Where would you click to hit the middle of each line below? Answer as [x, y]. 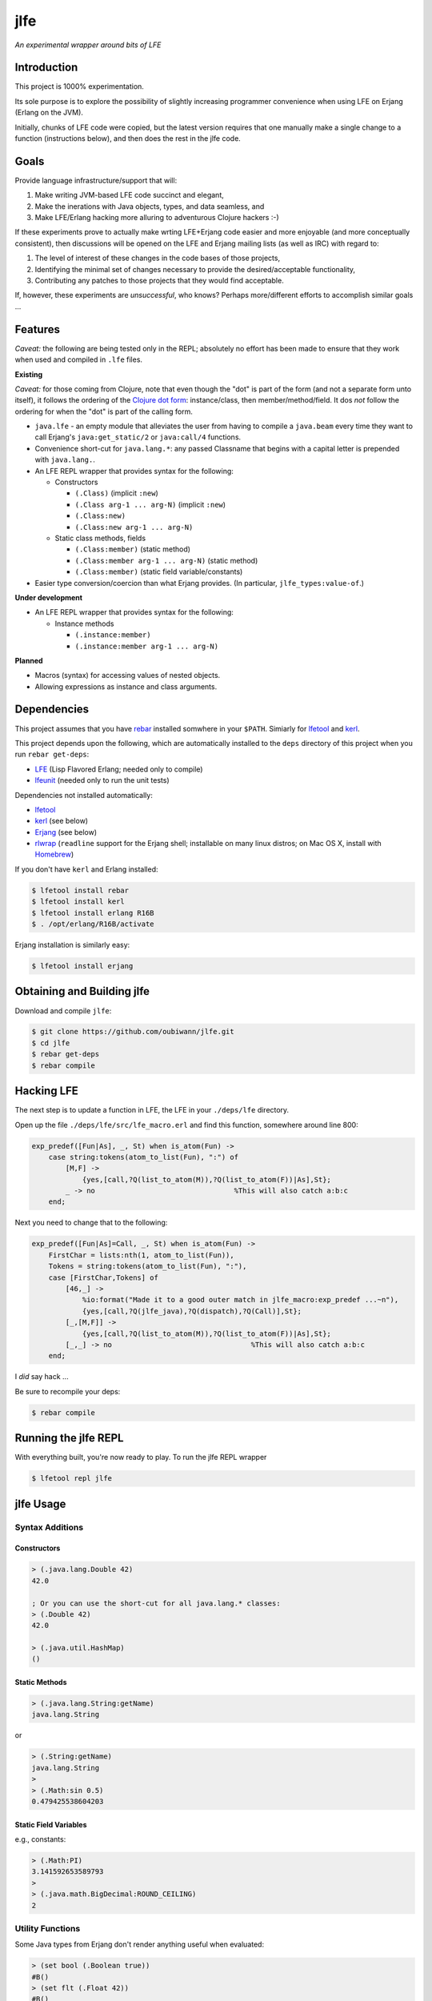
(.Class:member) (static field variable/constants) [159, 571]
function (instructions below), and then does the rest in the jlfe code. [128, 138]
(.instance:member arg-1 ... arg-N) [147, 646]
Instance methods [84, 624]
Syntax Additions [49, 1527]
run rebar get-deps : [52, 754]
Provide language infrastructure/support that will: [96, 180]
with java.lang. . [65, 459]
